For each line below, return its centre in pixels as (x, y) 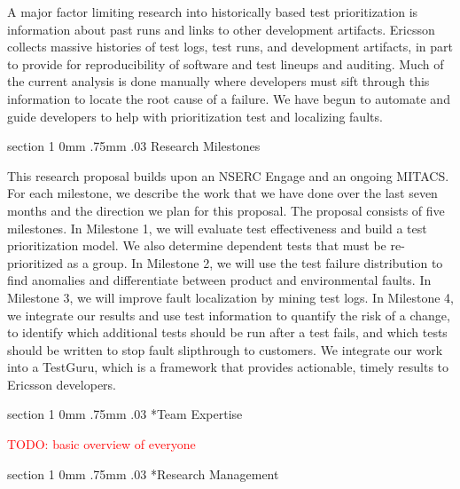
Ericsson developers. (62, 384)
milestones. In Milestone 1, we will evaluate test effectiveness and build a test (217, 228)
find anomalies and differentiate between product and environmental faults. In (219, 280)
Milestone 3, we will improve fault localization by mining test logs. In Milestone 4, (230, 297)
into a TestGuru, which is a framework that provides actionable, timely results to (228, 367)
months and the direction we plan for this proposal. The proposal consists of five (226, 210)
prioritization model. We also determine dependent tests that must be (197, 245)
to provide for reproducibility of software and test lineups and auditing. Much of (226, 63)
